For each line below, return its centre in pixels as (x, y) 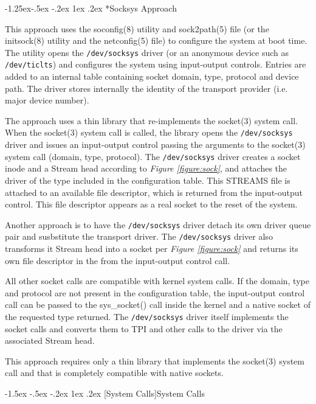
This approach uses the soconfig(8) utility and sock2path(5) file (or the (137, 28)
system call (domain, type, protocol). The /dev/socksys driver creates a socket (153, 156)
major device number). (47, 100)
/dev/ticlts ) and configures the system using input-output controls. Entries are (156, 64)
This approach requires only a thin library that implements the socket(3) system (155, 360)
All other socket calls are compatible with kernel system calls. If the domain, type (157, 281)
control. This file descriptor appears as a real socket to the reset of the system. (151, 204)
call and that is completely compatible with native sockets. (114, 373)
